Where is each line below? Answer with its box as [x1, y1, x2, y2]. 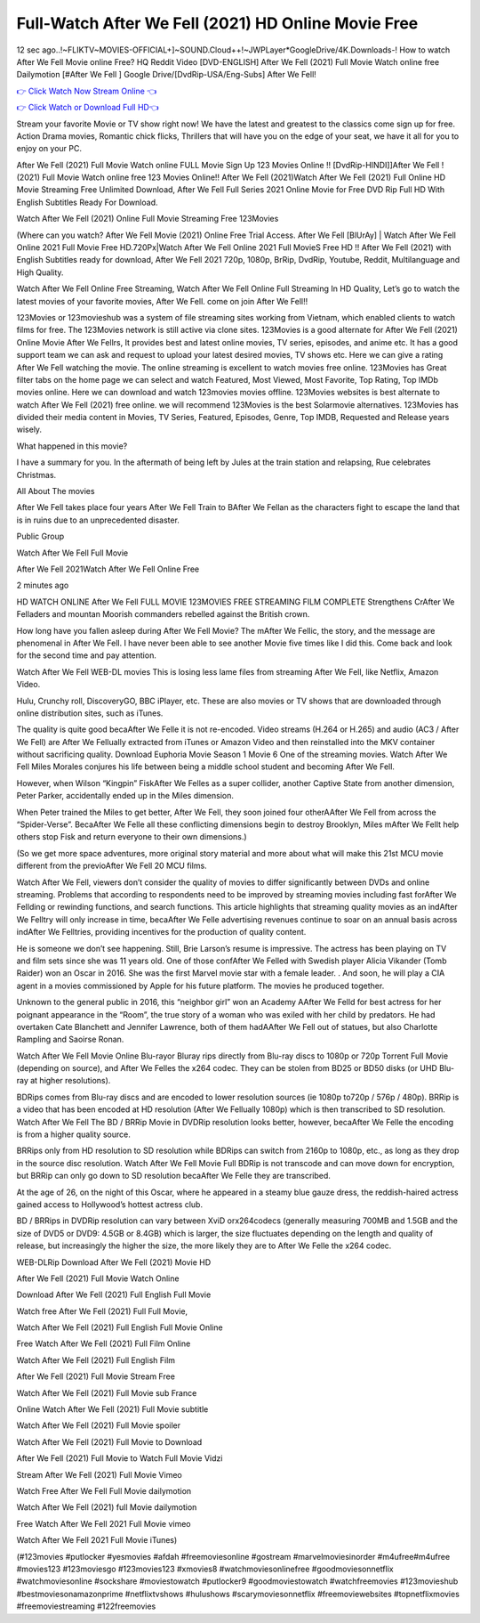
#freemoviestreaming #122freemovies [16, 1601, 156, 1611]
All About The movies [16, 486, 95, 497]
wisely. [16, 424, 43, 435]
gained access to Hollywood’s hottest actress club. [16, 1198, 204, 1210]
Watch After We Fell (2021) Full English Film [16, 1354, 176, 1366]
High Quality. [16, 267, 64, 278]
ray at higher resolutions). [16, 1075, 111, 1086]
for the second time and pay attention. [16, 650, 157, 661]
